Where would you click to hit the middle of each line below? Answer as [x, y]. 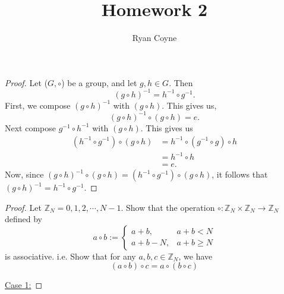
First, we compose [38, 105]
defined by [24, 219]
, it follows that [240, 174]
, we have [195, 256]
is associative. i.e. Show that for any [70, 256]
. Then [181, 82]
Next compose [31, 127]
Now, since [24, 174]
